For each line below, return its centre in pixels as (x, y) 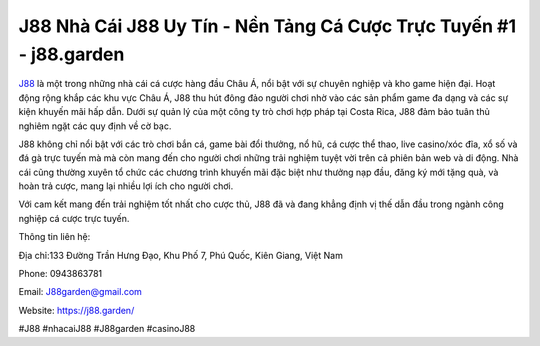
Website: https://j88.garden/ (76, 310)
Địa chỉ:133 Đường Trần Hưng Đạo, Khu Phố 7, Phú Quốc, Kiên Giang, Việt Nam (181, 255)
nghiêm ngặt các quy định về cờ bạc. (95, 126)
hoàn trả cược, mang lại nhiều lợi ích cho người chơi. (126, 186)
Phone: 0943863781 (60, 274)
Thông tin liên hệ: (54, 237)
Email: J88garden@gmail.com (80, 292)
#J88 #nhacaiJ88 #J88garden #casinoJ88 (107, 329)
